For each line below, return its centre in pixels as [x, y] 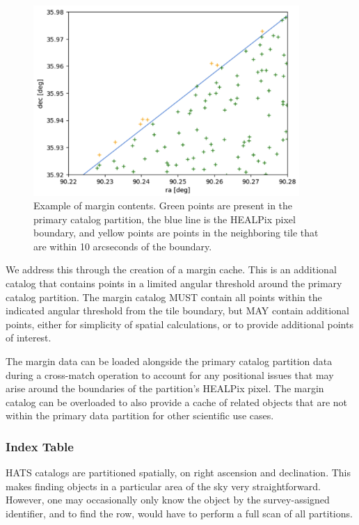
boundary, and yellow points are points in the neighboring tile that [176, 233]
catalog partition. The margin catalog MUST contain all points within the [164, 297]
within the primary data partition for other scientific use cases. [140, 415]
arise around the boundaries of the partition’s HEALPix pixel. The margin [165, 388]
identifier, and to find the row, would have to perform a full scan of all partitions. [179, 514]
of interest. [29, 338]
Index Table [40, 446]
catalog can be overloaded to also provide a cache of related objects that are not [177, 402]
